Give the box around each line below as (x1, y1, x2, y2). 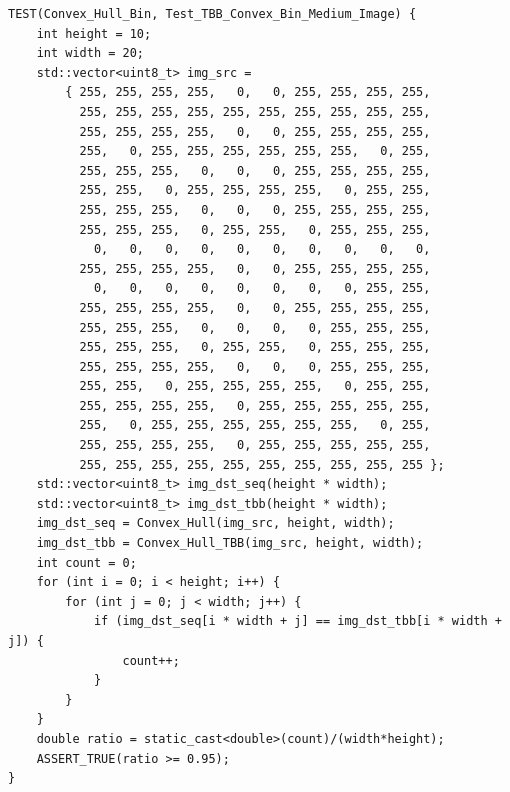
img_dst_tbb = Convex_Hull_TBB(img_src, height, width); (36, 536, 424, 551)
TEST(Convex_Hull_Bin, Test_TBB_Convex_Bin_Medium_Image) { (8, 7, 417, 21)
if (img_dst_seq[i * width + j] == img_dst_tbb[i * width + (93, 614, 502, 629)
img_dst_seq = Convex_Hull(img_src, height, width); (36, 516, 395, 531)
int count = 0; (36, 555, 137, 570)
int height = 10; (36, 26, 152, 41)
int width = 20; (36, 46, 145, 61)
